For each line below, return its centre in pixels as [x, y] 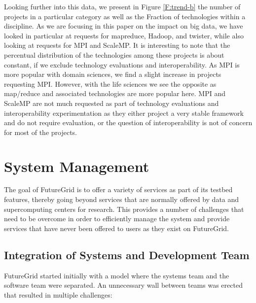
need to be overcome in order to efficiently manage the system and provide [117, 219]
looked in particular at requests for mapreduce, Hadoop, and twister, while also [124, 35]
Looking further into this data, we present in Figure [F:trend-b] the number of [122, 6]
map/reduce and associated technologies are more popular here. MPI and [115, 93]
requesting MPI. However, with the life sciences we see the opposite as [110, 84]
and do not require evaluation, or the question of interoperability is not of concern [128, 122]
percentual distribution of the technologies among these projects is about [114, 54]
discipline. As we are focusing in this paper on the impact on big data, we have [124, 26]
